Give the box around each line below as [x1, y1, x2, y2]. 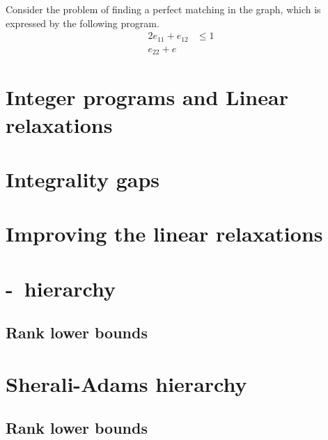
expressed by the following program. [6, 15, 159, 30]
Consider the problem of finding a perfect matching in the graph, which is [6, 2, 321, 16]
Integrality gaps [6, 164, 160, 193]
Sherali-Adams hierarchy [6, 369, 247, 398]
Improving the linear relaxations [6, 219, 323, 248]
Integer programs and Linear [6, 83, 288, 111]
